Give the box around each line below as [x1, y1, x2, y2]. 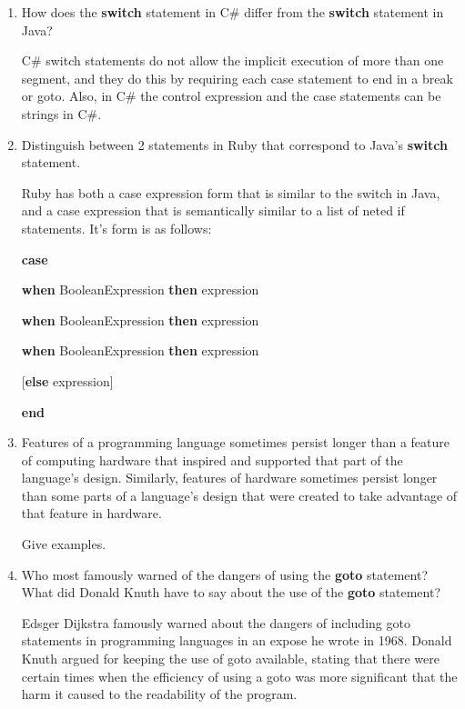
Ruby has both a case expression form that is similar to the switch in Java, [21, 183, 440, 202]
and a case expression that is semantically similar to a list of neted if [21, 201, 405, 220]
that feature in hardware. [21, 504, 162, 523]
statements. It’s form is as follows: [21, 218, 212, 237]
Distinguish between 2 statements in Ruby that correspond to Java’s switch [21, 135, 448, 154]
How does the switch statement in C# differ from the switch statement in [21, 3, 444, 21]
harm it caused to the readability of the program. [21, 684, 298, 704]
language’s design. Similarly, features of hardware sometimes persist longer [21, 468, 438, 487]
